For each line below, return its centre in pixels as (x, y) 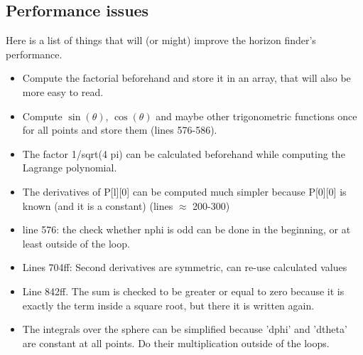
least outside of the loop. (76, 243)
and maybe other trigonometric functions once (256, 116)
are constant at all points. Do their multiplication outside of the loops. (176, 343)
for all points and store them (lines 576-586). (120, 130)
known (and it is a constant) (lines (98, 205)
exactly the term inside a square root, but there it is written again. (168, 305)
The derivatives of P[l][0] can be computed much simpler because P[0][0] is (184, 191)
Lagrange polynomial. (70, 168)
